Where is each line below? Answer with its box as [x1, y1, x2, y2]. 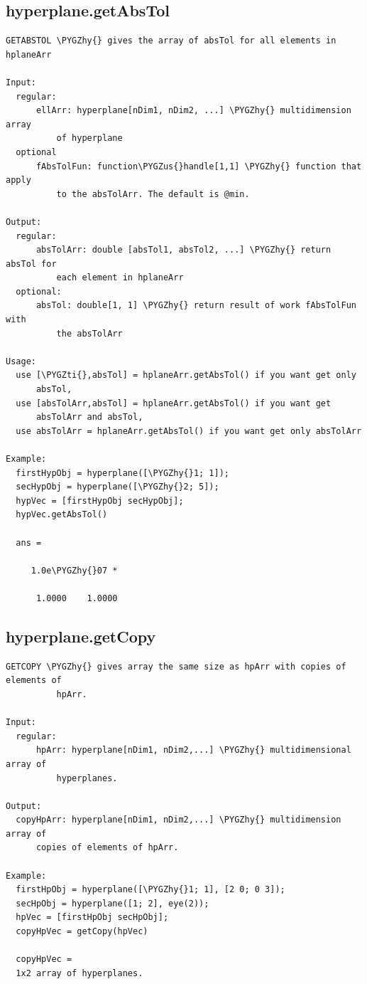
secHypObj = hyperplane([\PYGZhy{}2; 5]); [16, 482, 219, 492]
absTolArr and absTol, [35, 412, 143, 423]
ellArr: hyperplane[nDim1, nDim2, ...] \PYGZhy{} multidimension [35, 105, 351, 116]
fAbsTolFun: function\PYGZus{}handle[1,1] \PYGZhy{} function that [35, 161, 362, 171]
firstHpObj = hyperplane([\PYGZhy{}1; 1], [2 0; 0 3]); [16, 884, 285, 895]
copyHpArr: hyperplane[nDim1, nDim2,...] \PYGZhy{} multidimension [16, 815, 341, 825]
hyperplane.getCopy [6, 625, 156, 647]
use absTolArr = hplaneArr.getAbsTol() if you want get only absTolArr [16, 425, 362, 436]
